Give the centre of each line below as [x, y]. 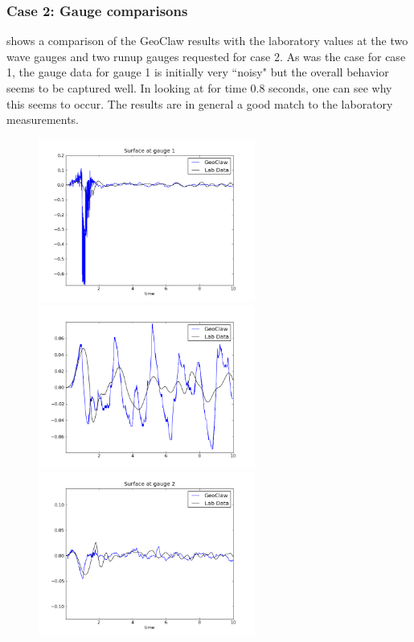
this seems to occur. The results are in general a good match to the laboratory [200, 103]
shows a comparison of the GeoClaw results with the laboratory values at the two [207, 41]
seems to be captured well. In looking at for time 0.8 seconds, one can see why [199, 88]
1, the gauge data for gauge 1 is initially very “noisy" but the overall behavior [198, 72]
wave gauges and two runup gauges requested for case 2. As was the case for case [206, 56]
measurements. [43, 119]
